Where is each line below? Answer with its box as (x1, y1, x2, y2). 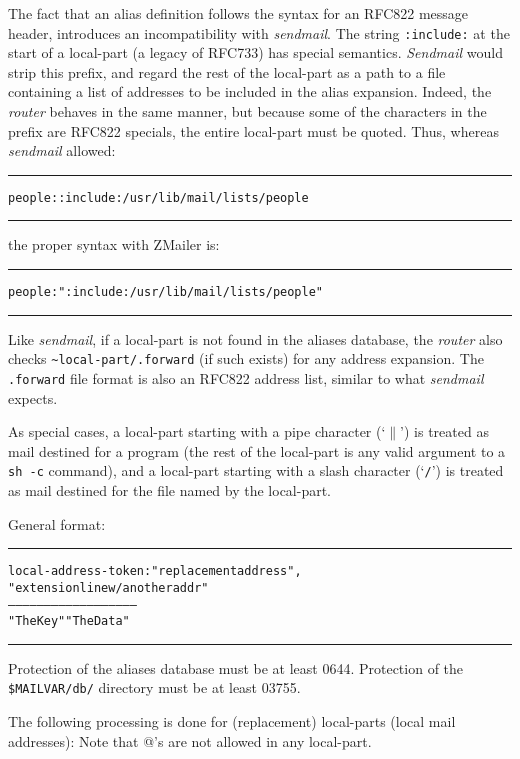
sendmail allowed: (8, 140, 116, 161)
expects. (8, 387, 58, 408)
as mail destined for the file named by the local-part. (8, 480, 332, 501)
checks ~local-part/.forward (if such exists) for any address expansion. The (8, 348, 484, 369)
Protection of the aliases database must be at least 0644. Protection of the (8, 657, 464, 678)
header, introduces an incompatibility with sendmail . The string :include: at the (8, 22, 510, 43)
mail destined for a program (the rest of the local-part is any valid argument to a (8, 440, 506, 461)
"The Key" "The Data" (8, 614, 130, 629)
